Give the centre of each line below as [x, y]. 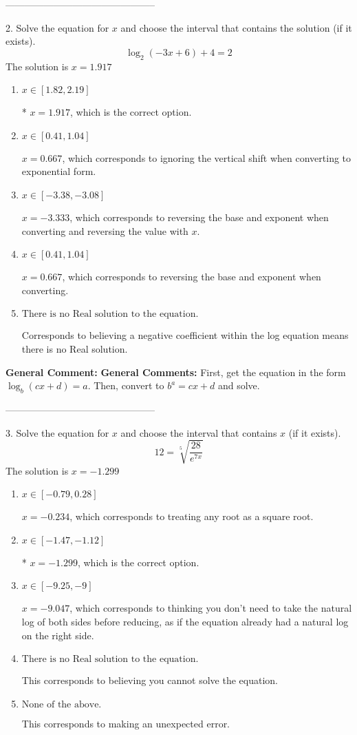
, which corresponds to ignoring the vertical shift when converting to [207, 157]
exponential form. [59, 171]
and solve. [239, 385]
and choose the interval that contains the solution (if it [236, 27]
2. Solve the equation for [57, 27]
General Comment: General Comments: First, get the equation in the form [176, 372]
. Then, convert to [126, 385]
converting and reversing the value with [105, 230]
